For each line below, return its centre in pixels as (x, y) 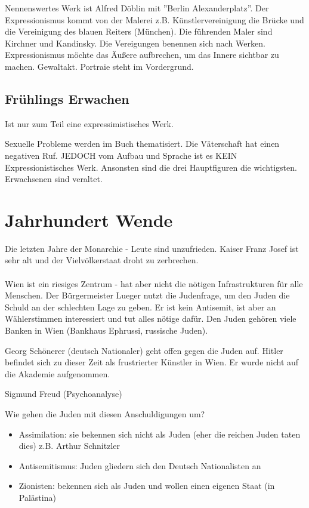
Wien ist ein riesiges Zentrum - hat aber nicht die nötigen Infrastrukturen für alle (154, 283)
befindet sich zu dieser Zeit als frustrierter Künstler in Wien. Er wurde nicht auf (152, 362)
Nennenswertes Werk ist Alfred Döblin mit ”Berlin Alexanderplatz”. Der (137, 8)
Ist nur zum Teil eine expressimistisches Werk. (89, 123)
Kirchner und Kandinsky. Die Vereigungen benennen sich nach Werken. (135, 43)
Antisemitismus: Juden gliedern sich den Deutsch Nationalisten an (140, 465)
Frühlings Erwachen (67, 98)
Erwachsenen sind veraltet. (54, 179)
